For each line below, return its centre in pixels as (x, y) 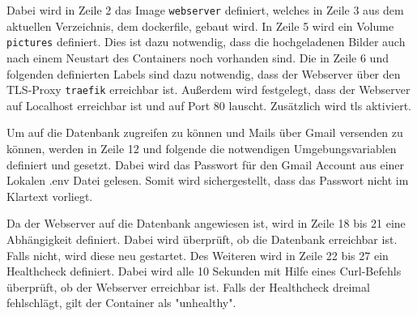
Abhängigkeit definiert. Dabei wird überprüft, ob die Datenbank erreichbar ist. (202, 239)
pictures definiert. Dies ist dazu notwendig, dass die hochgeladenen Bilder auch (206, 42)
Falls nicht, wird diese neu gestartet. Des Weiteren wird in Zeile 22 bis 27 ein (198, 255)
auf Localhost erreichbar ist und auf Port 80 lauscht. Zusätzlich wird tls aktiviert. (209, 105)
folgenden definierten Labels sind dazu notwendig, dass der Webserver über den (204, 73)
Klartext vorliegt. (50, 196)
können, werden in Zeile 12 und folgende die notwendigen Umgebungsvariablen (202, 148)
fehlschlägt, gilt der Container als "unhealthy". (121, 303)
